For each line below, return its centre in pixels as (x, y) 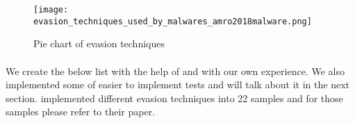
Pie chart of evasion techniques (99, 43)
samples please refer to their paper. (81, 112)
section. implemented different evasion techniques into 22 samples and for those (174, 98)
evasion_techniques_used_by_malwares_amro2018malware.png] (173, 21)
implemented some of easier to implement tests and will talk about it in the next (177, 84)
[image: (51, 10)
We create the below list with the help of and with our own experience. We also (175, 71)
